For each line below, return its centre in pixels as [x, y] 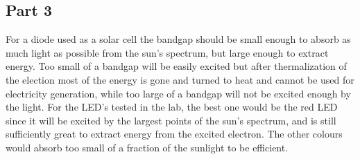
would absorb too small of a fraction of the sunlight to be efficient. [147, 147]
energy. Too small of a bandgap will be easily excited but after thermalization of [176, 66]
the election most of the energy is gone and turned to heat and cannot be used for [180, 79]
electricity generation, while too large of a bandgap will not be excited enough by [178, 93]
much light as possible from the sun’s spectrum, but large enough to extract [167, 52]
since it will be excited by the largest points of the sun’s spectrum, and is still [171, 120]
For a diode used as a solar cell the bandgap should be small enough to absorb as [178, 39]
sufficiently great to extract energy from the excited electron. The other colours [174, 134]
